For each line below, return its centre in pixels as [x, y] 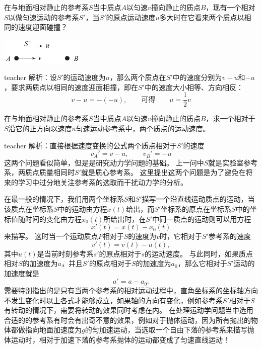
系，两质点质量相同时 [39, 172]
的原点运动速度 [131, 17]
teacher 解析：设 [30, 77]
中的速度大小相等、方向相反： [194, 87]
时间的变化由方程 [53, 219]
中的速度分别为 [197, 77]
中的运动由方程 [82, 208]
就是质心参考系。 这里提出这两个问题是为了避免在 [163, 172]
